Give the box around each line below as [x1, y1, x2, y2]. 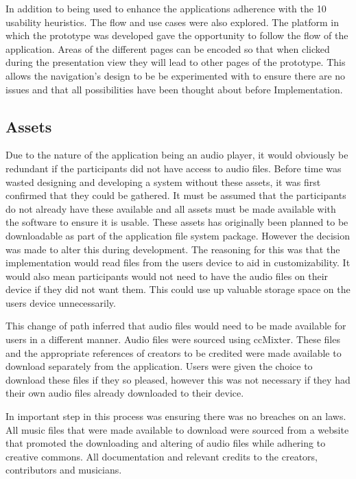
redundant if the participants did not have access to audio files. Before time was [5, 161, 342, 175]
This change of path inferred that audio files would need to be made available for [5, 318, 346, 333]
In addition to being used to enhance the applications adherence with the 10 [5, 1, 327, 15]
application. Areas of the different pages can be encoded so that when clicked [5, 41, 330, 56]
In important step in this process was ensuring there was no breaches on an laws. [5, 409, 346, 423]
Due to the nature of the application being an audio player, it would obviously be [5, 148, 348, 162]
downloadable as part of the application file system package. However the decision [5, 228, 351, 242]
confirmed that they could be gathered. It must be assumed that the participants [5, 188, 346, 202]
